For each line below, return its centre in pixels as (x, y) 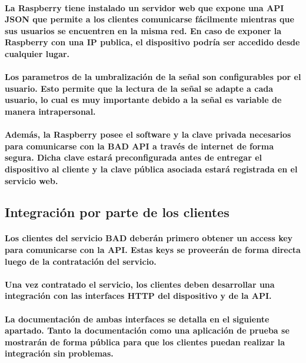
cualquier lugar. (37, 53)
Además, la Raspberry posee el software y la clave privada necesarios (148, 134)
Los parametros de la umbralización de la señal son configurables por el (153, 77)
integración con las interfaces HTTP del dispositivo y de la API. (138, 296)
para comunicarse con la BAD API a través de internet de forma (139, 146)
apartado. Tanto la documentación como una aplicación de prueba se (147, 330)
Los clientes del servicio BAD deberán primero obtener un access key (149, 238)
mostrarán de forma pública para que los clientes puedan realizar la (145, 342)
